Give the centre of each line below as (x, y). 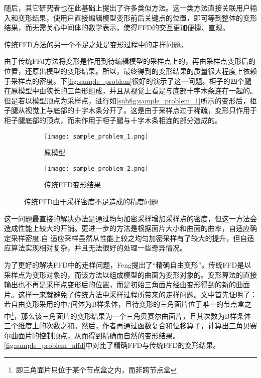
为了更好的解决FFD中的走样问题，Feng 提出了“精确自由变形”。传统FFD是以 (128, 265)
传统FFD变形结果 (73, 184)
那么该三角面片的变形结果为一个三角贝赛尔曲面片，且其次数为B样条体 (136, 316)
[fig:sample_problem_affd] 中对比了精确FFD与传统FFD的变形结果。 (112, 345)
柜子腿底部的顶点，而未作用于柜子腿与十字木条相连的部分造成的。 (113, 120)
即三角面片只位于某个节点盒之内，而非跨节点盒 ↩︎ (96, 369)
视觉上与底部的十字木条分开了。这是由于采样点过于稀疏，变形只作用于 (141, 110)
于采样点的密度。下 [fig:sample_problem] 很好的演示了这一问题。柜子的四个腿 (128, 81)
